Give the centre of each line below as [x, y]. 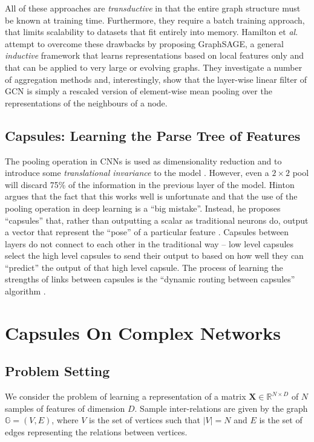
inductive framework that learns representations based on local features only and [155, 55]
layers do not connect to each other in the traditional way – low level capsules [149, 243]
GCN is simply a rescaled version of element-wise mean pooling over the [139, 91]
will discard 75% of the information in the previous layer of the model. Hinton [150, 184]
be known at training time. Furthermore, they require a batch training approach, [155, 20]
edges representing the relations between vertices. [96, 432]
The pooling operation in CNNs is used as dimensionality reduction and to [143, 161]
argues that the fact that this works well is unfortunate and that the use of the [151, 196]
